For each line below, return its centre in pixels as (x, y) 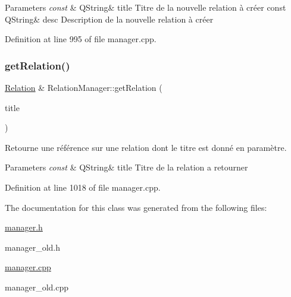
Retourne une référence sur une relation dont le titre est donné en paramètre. (146, 147)
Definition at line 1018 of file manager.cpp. (83, 187)
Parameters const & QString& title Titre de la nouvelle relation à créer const (145, 7)
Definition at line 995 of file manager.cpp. (81, 39)
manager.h (24, 227)
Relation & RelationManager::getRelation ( (84, 87)
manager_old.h (33, 247)
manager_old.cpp (37, 287)
